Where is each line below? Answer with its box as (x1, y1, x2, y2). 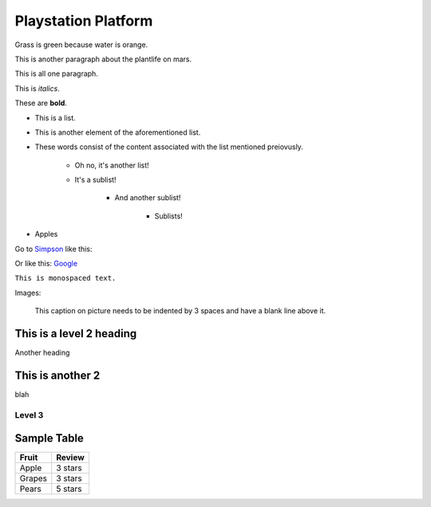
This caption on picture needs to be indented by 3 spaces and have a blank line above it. (34, 306, 326, 316)
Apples (34, 230, 58, 239)
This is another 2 (14, 368, 101, 382)
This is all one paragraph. (14, 69, 99, 79)
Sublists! (154, 211, 183, 221)
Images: (14, 288, 42, 297)
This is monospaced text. (14, 273, 117, 283)
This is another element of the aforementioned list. (34, 128, 201, 137)
